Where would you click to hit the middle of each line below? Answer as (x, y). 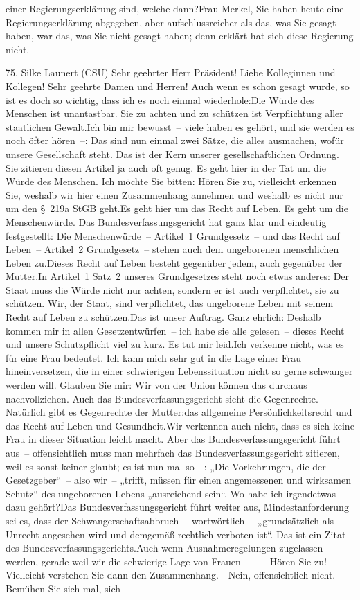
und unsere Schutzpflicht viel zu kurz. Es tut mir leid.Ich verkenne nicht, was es (175, 344)
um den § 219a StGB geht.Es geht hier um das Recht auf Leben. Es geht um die (177, 208)
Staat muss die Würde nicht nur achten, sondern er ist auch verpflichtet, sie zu (172, 289)
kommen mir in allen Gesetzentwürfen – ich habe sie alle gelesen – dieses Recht (175, 330)
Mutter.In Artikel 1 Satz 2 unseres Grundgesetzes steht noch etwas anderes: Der (178, 276)
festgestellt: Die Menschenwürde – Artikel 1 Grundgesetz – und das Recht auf (173, 235)
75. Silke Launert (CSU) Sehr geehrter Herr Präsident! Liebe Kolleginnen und (171, 72)
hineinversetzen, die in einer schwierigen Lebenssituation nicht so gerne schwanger (179, 371)
